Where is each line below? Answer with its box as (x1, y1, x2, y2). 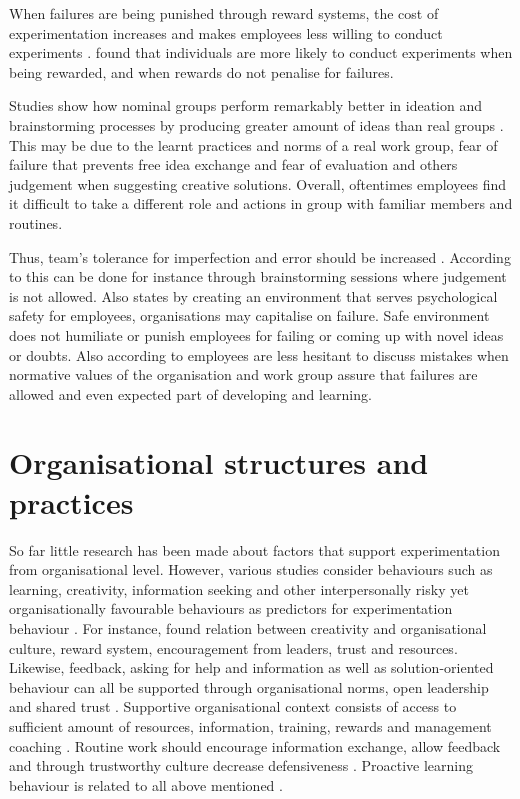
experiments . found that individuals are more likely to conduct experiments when (9, 42, 513, 63)
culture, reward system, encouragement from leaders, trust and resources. (9, 637, 458, 658)
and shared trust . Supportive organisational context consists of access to (9, 696, 457, 717)
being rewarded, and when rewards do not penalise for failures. (9, 61, 394, 82)
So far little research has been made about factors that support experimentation (9, 539, 500, 560)
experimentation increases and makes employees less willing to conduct (9, 22, 443, 43)
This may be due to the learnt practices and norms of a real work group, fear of (9, 134, 498, 155)
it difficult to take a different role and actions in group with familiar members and (9, 193, 513, 214)
